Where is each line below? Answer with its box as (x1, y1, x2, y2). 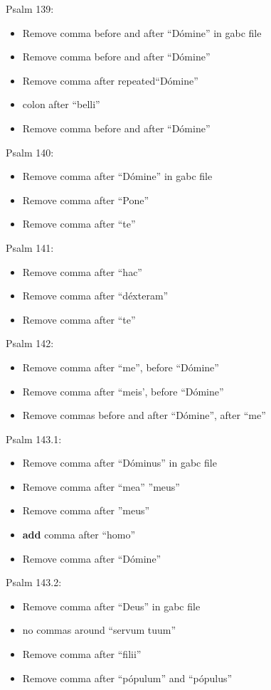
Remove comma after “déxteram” (22, 288, 169, 303)
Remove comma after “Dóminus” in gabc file (22, 455, 217, 470)
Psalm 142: (6, 336, 54, 351)
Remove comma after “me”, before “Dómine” (22, 359, 219, 374)
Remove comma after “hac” (22, 264, 142, 279)
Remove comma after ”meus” (22, 503, 150, 518)
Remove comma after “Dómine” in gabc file (22, 169, 213, 184)
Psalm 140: (6, 144, 54, 159)
